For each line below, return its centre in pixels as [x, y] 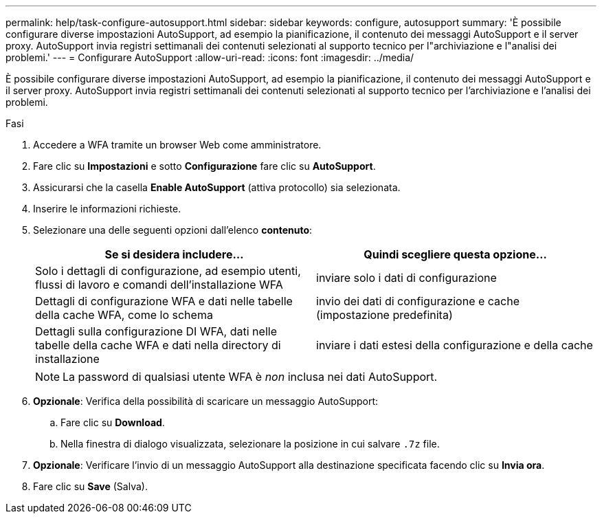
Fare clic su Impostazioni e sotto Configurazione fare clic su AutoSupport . [204, 166]
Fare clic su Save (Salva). [90, 486]
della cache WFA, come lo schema [124, 315]
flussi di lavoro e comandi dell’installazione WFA [159, 285]
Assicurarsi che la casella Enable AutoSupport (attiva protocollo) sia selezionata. [217, 187]
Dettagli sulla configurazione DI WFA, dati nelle [156, 331]
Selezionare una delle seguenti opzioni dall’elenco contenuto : [173, 230]
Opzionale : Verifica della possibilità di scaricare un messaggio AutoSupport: [206, 401]
